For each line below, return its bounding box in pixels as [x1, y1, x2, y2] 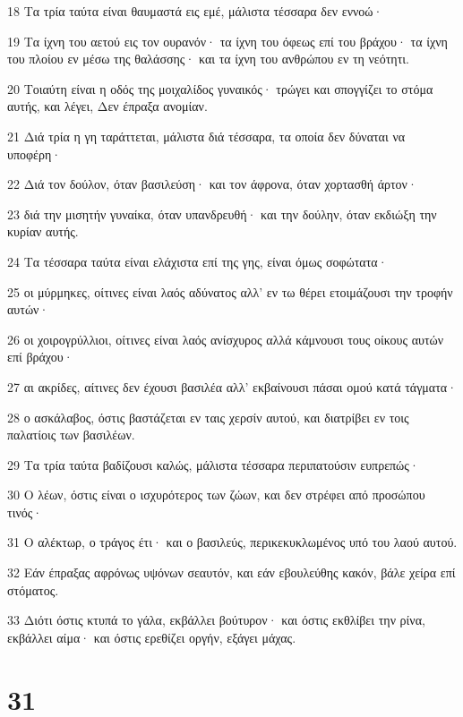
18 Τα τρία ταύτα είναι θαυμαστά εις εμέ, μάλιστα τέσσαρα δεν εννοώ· [7, 2, 383, 20]
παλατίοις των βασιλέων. [7, 425, 135, 444]
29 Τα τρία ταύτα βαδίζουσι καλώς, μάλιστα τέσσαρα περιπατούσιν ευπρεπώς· [7, 455, 419, 474]
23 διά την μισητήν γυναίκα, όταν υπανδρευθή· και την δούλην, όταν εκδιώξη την [7, 204, 437, 223]
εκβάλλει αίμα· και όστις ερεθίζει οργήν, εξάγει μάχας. [7, 627, 296, 646]
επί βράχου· [7, 347, 73, 366]
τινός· [7, 502, 43, 521]
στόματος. [7, 580, 59, 599]
